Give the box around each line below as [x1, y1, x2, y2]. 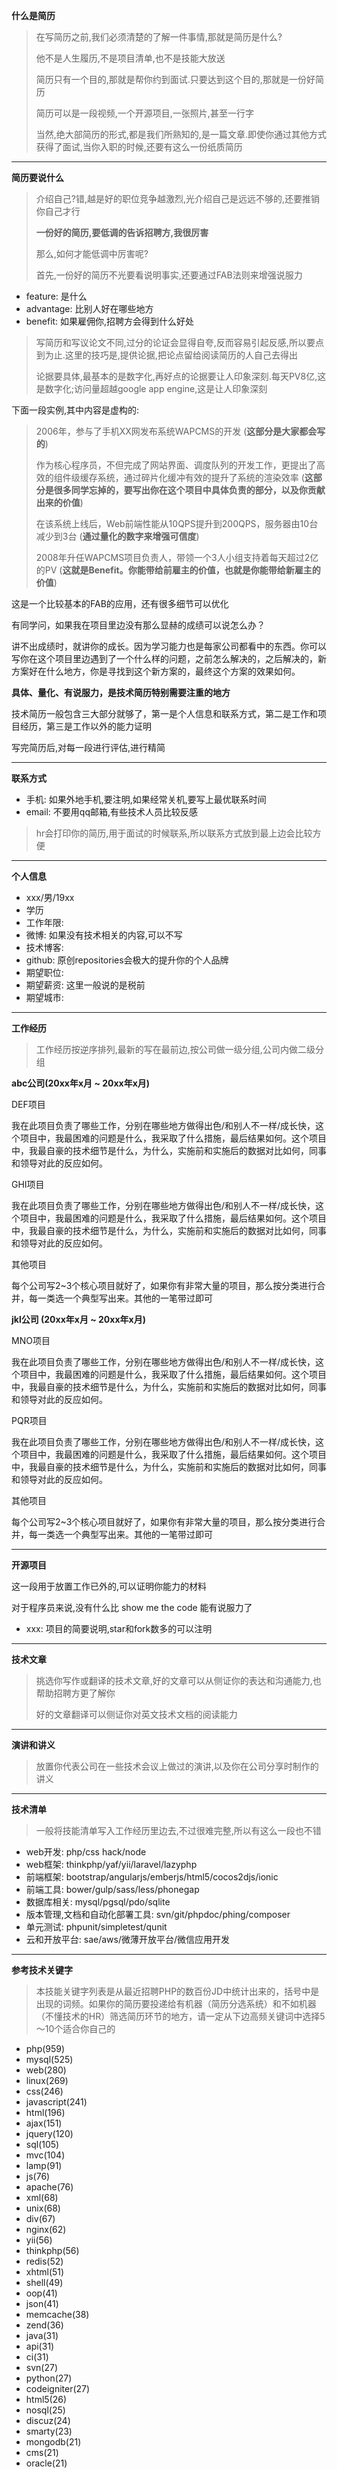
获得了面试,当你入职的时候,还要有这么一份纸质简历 [35, 141, 243, 153]
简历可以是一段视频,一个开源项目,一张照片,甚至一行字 [35, 107, 254, 119]
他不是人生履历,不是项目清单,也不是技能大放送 [35, 52, 226, 64]
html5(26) [25, 2394, 68, 2405]
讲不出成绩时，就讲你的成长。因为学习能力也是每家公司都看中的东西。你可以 [11, 640, 327, 652]
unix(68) [25, 2202, 61, 2214]
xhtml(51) [25, 2266, 65, 2278]
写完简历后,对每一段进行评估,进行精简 [11, 742, 166, 753]
